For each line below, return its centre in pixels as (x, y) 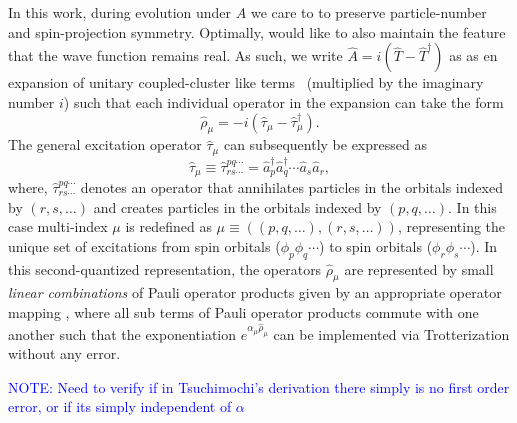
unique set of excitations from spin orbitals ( (144, 245)
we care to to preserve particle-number (368, 12)
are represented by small (419, 268)
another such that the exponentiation (122, 333)
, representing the (451, 226)
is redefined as (168, 226)
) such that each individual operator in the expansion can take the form (283, 102)
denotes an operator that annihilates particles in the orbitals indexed (291, 187)
